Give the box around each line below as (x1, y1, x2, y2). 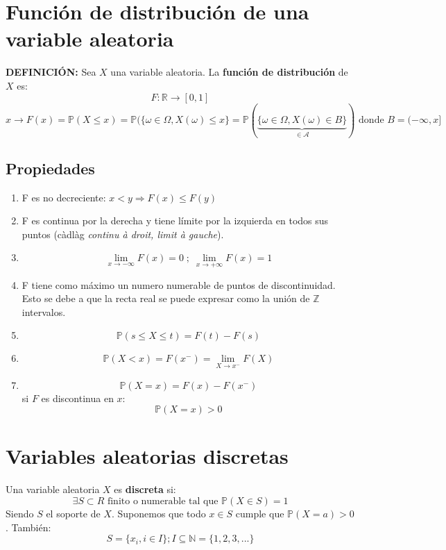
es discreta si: (114, 482, 176, 497)
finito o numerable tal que (107, 496, 218, 506)
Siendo (6, 506, 34, 520)
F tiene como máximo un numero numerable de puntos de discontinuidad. (22, 277, 336, 292)
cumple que (235, 506, 284, 520)
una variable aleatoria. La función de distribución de (110, 65, 348, 79)
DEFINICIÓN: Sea (6, 65, 96, 79)
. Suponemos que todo (111, 506, 206, 520)
